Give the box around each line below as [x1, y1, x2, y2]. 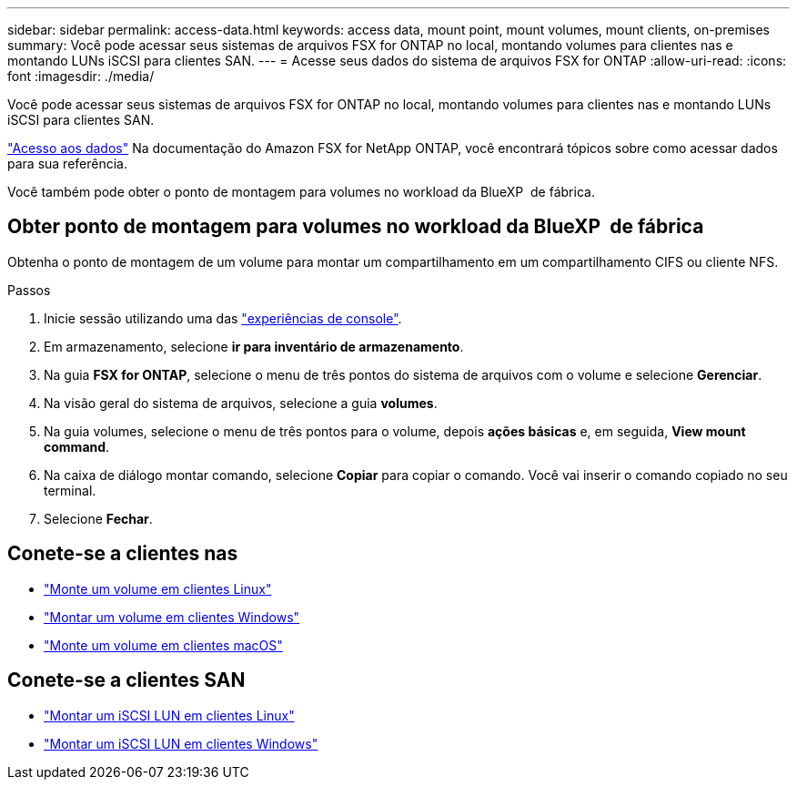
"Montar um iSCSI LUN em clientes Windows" [44, 735, 318, 751]
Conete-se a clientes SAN [7, 669, 246, 692]
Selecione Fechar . [44, 510, 153, 526]
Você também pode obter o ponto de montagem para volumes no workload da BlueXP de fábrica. [7, 184, 595, 199]
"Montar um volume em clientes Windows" [44, 608, 300, 625]
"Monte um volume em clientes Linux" [44, 580, 272, 597]
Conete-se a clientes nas [7, 542, 238, 566]
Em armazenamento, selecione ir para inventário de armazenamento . [44, 338, 464, 354]
